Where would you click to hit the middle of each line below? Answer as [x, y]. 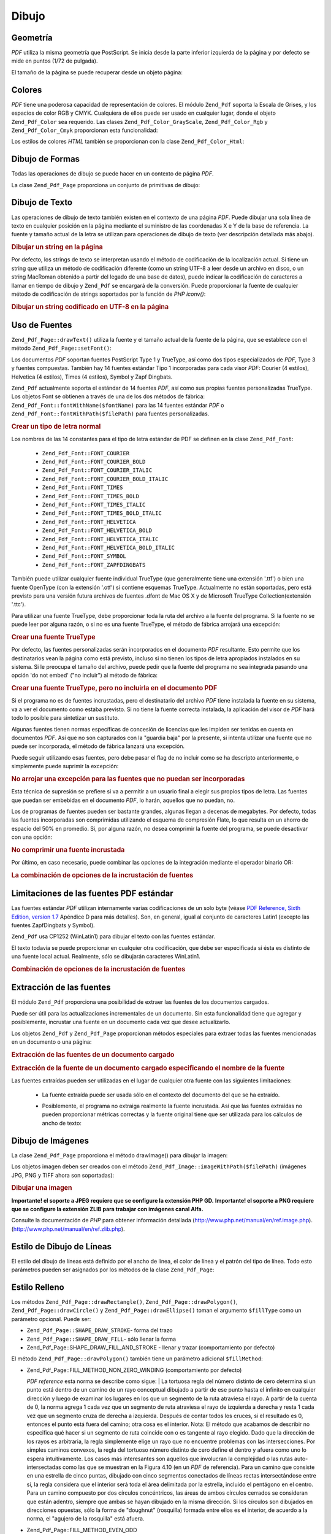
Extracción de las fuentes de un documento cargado [93, 1054]
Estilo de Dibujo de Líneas [61, 1247]
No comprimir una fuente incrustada [68, 850]
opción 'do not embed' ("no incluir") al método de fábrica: [84, 676]
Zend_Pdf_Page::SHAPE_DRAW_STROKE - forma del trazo [100, 1330]
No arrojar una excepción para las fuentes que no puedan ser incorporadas [128, 779]
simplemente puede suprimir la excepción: [65, 766]
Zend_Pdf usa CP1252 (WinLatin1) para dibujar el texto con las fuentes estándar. [113, 936]
